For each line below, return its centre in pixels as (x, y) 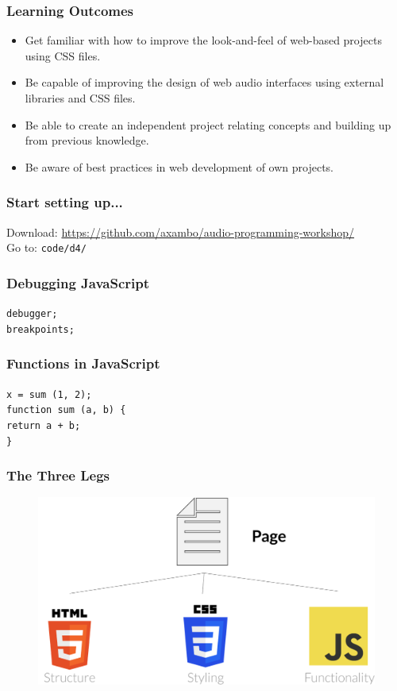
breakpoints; (40, 329)
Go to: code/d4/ (46, 247)
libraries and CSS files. (80, 98)
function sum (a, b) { (66, 410)
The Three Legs (58, 475)
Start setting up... (65, 202)
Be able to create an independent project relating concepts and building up (208, 124)
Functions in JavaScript (83, 363)
